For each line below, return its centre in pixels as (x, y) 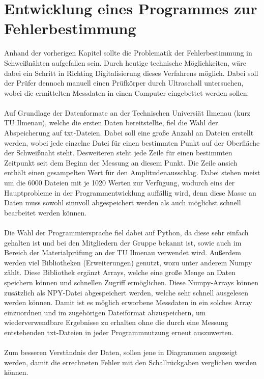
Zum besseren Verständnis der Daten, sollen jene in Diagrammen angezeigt (121, 352)
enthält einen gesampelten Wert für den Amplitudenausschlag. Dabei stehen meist (132, 172)
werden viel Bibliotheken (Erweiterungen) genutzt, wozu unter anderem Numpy (128, 262)
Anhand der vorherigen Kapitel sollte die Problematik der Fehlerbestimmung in (128, 53)
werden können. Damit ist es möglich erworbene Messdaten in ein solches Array (128, 302)
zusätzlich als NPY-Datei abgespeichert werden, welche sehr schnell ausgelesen (126, 292)
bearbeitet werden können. (46, 212)
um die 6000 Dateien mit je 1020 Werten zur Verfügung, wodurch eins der (120, 183)
